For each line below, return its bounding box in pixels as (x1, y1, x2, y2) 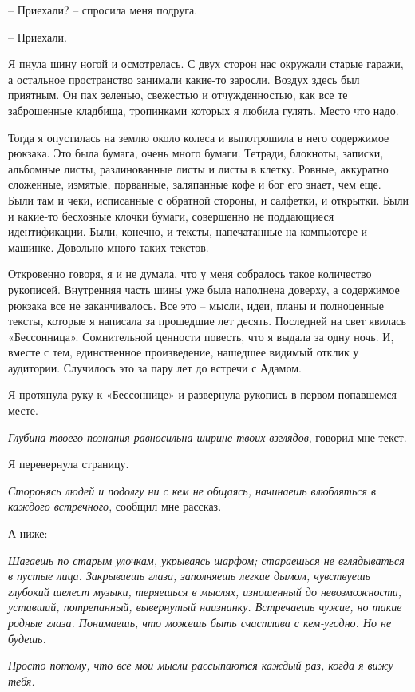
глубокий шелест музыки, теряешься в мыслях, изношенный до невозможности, (8, 583, 402, 599)
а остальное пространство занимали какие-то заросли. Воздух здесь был (8, 70, 360, 87)
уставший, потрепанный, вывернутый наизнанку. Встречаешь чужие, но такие (8, 599, 402, 615)
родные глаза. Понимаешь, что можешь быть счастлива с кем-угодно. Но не (8, 614, 392, 630)
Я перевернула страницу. (8, 455, 129, 472)
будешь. (8, 630, 46, 646)
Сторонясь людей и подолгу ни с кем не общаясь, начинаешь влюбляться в (8, 482, 377, 499)
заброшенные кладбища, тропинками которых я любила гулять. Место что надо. (8, 101, 399, 118)
